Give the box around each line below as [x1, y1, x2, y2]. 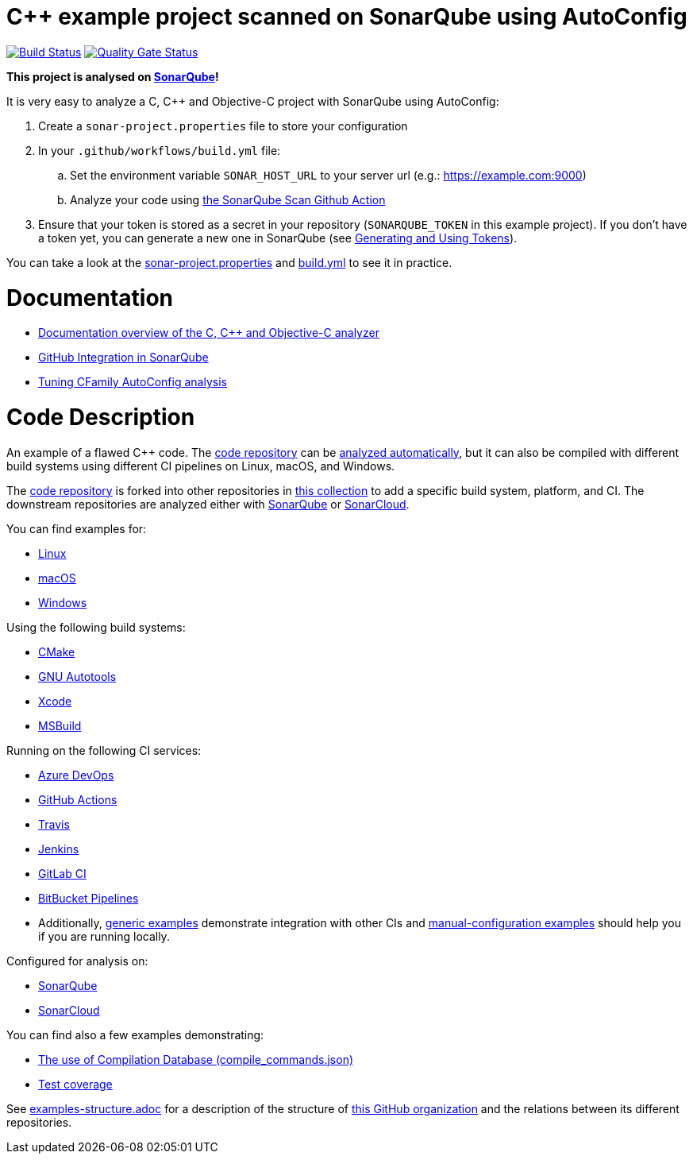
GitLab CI [38, 866, 87, 880]
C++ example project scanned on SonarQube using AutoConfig [6, 3, 687, 30]
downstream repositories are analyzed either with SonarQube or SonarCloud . [6, 497, 410, 511]
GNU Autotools [38, 669, 117, 683]
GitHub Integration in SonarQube [38, 350, 209, 365]
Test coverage [38, 1077, 113, 1091]
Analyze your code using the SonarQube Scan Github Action [70, 192, 386, 207]
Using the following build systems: [6, 620, 186, 634]
